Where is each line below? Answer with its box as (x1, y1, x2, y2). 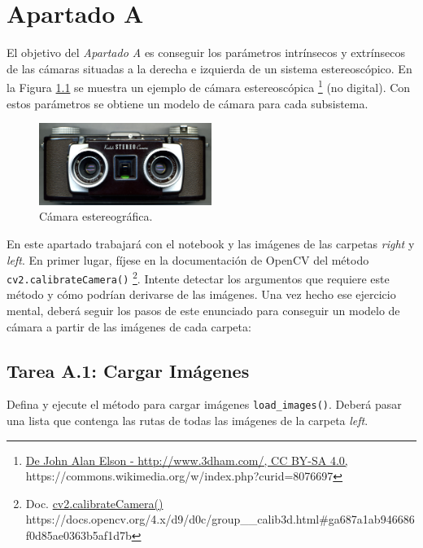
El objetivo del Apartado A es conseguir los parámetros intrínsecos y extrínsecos (7, 44, 405, 61)
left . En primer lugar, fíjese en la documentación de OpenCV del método (7, 251, 369, 268)
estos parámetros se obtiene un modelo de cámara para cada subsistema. (7, 94, 368, 112)
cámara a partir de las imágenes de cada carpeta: (7, 318, 251, 335)
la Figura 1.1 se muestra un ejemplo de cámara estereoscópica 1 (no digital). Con (7, 77, 411, 95)
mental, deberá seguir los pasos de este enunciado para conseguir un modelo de (7, 302, 400, 319)
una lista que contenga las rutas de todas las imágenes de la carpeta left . (7, 412, 368, 429)
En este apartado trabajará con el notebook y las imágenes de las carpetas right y (7, 235, 415, 252)
